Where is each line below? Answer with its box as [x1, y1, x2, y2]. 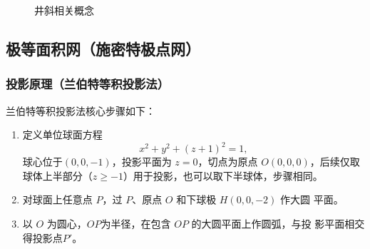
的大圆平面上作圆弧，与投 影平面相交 [191, 216, 365, 231]
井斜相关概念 [34, 3, 94, 17]
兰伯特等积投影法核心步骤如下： [6, 103, 155, 118]
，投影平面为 [111, 154, 172, 169]
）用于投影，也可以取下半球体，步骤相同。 [123, 168, 323, 183]
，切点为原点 [197, 154, 258, 169]
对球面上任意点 [22, 192, 93, 207]
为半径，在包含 [101, 216, 171, 231]
